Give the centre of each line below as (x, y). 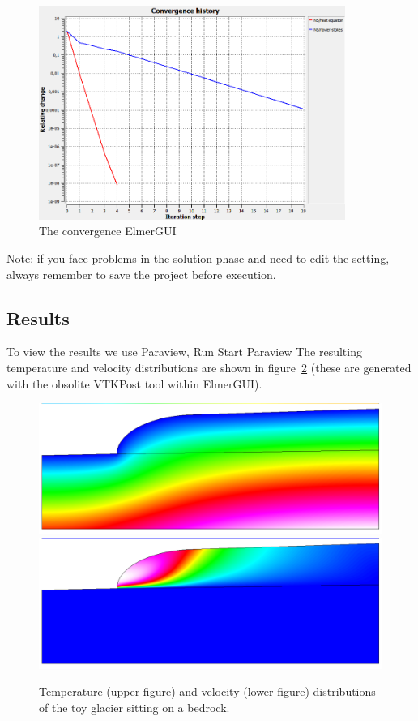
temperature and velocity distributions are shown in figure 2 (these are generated (209, 367)
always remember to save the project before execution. (141, 274)
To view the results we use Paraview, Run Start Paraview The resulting (184, 352)
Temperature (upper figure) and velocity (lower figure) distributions (207, 691)
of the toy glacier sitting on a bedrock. (134, 707)
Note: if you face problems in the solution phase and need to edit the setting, (198, 257)
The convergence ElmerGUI (108, 231)
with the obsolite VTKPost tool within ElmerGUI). (134, 383)
